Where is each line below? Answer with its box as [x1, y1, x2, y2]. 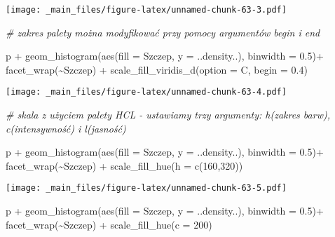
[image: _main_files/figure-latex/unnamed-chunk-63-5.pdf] [6, 183, 287, 194]
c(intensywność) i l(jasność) [6, 121, 126, 135]
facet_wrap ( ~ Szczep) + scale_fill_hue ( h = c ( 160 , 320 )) [6, 158, 243, 172]
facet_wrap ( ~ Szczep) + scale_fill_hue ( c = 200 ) [6, 217, 212, 231]
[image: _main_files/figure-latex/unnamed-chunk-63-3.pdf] [6, 5, 287, 15]
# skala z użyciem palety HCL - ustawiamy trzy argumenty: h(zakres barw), [6, 107, 330, 122]
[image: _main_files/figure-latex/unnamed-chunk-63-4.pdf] [6, 87, 287, 97]
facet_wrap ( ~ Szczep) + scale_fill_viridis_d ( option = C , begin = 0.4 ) [6, 62, 308, 76]
